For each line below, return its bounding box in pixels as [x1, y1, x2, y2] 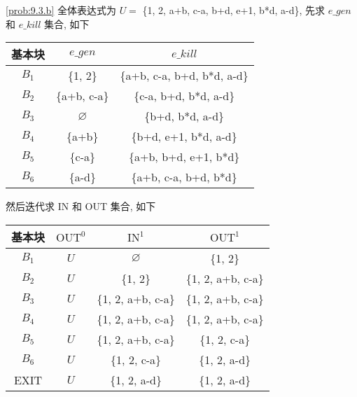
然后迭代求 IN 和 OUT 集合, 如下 [6, 199, 156, 214]
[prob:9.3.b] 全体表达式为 [6, 3, 116, 17]
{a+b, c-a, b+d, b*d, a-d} [120, 67, 248, 84]
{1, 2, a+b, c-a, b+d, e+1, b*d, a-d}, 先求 [142, 3, 325, 17]
